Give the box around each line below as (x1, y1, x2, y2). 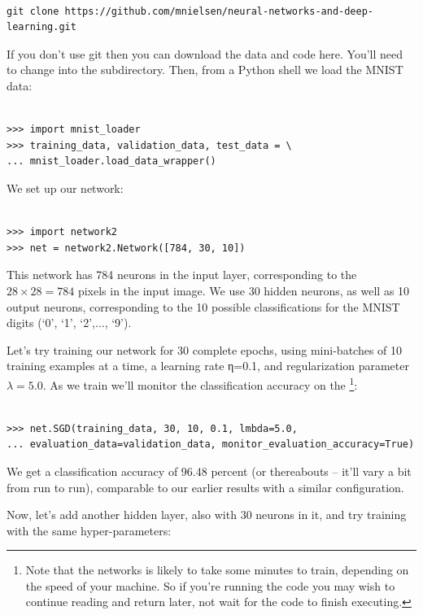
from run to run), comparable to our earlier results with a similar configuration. (7, 478, 404, 495)
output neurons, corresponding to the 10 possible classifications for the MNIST (7, 298, 400, 315)
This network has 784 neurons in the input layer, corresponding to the (7, 266, 357, 283)
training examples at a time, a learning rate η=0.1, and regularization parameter (7, 357, 409, 374)
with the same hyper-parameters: (7, 521, 172, 539)
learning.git (7, 21, 76, 33)
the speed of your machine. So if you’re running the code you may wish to (25, 577, 395, 594)
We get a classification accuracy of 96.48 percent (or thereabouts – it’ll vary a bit (7, 462, 412, 479)
